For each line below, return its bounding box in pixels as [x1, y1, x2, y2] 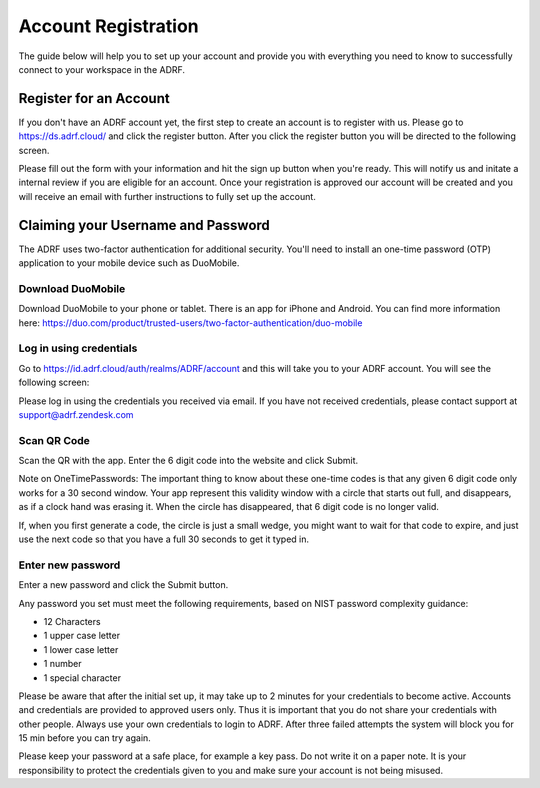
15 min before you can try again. [18, 732, 152, 744]
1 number [43, 658, 82, 670]
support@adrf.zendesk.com [18, 408, 134, 420]
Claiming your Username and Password [18, 216, 270, 234]
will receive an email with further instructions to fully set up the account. [18, 190, 317, 202]
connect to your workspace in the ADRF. [18, 63, 185, 75]
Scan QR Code [18, 433, 90, 447]
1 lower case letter [43, 643, 119, 655]
